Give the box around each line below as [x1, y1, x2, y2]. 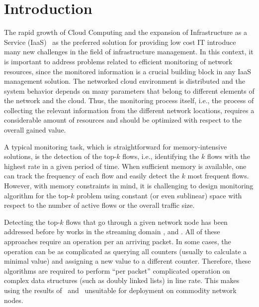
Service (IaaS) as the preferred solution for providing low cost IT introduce [4, 36, 236, 47]
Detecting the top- [4, 216, 60, 227]
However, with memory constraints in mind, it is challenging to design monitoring [4, 180, 254, 191]
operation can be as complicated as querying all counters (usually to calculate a [4, 246, 247, 256]
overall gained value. [4, 125, 66, 135]
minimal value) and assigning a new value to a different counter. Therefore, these [4, 256, 251, 266]
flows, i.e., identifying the [122, 151, 199, 161]
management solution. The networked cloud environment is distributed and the [4, 76, 245, 86]
